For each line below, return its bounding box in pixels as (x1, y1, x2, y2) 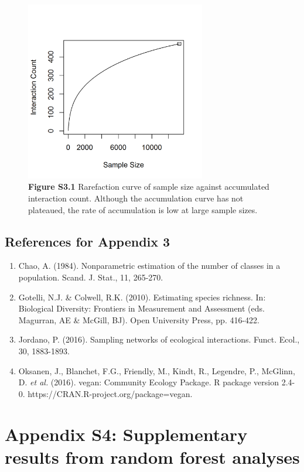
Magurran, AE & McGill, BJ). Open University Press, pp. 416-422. (18, 313, 259, 326)
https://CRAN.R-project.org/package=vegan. (28, 387, 193, 399)
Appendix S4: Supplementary (5, 422, 248, 446)
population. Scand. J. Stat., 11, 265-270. (18, 271, 163, 283)
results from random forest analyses (5, 444, 300, 468)
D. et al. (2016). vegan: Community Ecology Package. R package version (18, 376, 279, 388)
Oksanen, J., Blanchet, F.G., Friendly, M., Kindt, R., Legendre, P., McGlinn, (18, 364, 295, 377)
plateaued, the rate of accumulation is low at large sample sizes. (28, 203, 258, 216)
